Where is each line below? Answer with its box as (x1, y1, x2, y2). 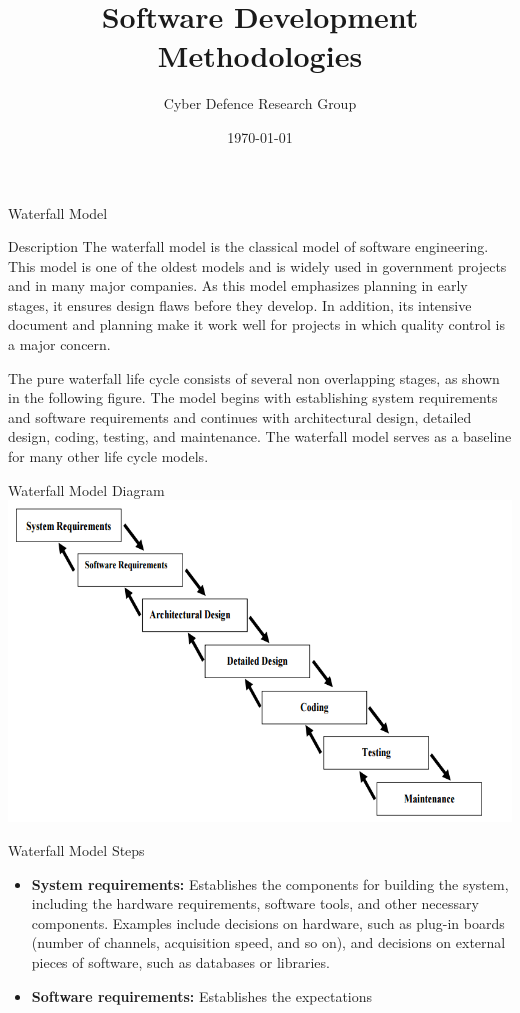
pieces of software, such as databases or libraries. (31, 951, 330, 972)
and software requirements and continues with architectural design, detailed (8, 406, 472, 427)
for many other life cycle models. (8, 446, 209, 467)
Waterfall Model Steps (8, 839, 145, 860)
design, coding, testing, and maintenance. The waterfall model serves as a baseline (8, 426, 512, 447)
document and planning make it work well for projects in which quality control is (8, 314, 505, 335)
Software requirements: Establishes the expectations (31, 985, 373, 1006)
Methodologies (157, 35, 363, 76)
